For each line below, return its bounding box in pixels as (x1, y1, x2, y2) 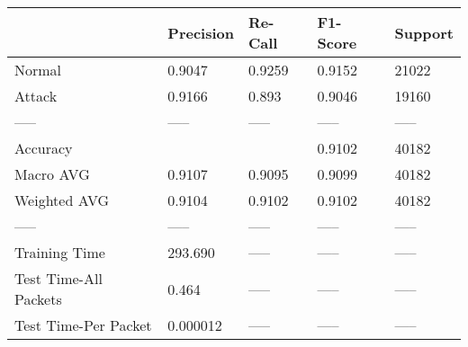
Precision (167, 22, 234, 43)
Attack (14, 85, 58, 106)
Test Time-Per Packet (14, 315, 152, 335)
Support (394, 22, 454, 43)
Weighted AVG (14, 190, 110, 210)
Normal (14, 59, 62, 80)
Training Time (14, 242, 105, 262)
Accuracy (14, 138, 73, 158)
